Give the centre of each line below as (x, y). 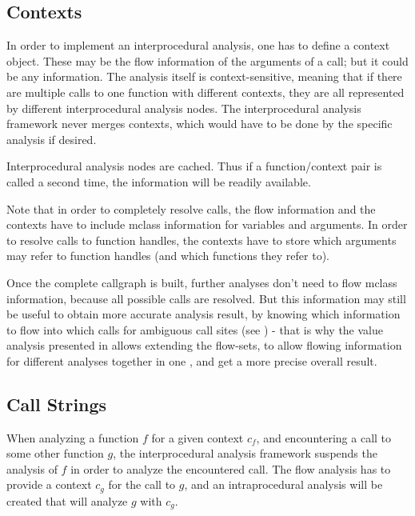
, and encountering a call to (324, 437)
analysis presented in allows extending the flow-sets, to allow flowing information (204, 345)
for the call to (142, 484)
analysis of (32, 468)
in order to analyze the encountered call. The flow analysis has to (231, 468)
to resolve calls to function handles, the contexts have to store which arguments (202, 240)
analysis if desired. (52, 139)
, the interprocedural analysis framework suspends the (245, 453)
